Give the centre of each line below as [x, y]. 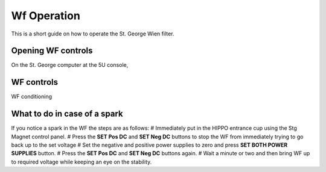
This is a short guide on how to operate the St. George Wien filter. [93, 34]
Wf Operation [46, 16]
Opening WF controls [52, 51]
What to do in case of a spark [67, 114]
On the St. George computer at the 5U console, [70, 65]
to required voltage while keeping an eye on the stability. [81, 162]
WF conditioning [32, 97]
